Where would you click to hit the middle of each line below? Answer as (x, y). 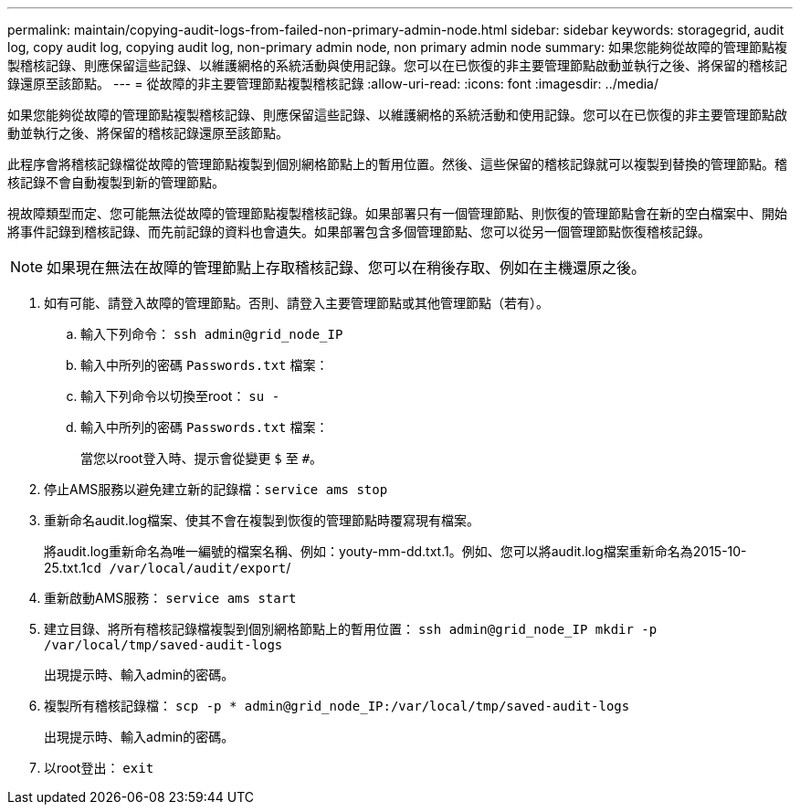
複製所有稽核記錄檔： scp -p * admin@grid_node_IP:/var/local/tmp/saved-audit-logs (337, 706)
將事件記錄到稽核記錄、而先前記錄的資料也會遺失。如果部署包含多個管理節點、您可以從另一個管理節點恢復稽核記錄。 (359, 232)
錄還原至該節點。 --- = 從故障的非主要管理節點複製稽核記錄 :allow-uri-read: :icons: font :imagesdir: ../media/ (333, 84)
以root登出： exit (99, 768)
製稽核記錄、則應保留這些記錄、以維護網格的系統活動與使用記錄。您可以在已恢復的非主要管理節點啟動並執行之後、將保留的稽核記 (397, 65)
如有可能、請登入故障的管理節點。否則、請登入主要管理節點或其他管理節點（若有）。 (296, 303)
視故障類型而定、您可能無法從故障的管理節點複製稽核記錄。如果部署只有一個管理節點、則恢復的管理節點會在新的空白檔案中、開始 (397, 213)
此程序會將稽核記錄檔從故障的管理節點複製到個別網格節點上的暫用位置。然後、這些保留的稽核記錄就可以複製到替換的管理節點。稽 (397, 164)
